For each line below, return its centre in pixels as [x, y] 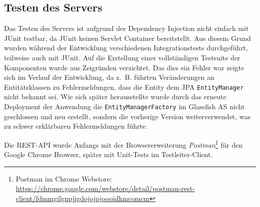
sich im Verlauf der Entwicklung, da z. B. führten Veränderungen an [109, 77]
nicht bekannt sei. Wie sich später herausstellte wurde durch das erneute [115, 97]
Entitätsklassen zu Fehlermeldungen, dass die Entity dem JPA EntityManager [124, 87]
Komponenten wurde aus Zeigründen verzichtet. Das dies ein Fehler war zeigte [124, 67]
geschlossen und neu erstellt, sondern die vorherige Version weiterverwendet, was [127, 116]
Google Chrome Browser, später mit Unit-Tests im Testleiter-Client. [108, 154]
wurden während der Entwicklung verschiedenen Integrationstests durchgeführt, [126, 48]
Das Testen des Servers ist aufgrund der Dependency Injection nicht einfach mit [126, 28]
